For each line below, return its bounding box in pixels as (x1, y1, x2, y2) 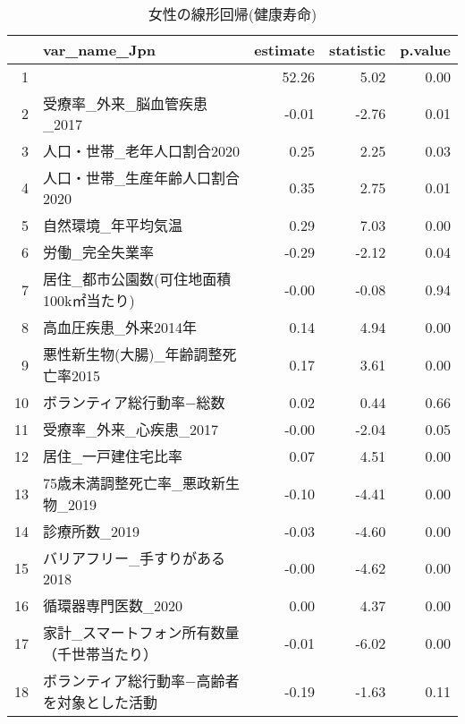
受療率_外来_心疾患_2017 (43, 419, 219, 439)
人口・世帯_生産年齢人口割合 (43, 167, 241, 188)
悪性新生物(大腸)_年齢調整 (43, 344, 223, 364)
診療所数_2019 (43, 521, 140, 541)
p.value (400, 39, 451, 60)
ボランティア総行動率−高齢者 (43, 670, 240, 691)
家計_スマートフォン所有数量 (43, 622, 240, 643)
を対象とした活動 (43, 692, 158, 712)
